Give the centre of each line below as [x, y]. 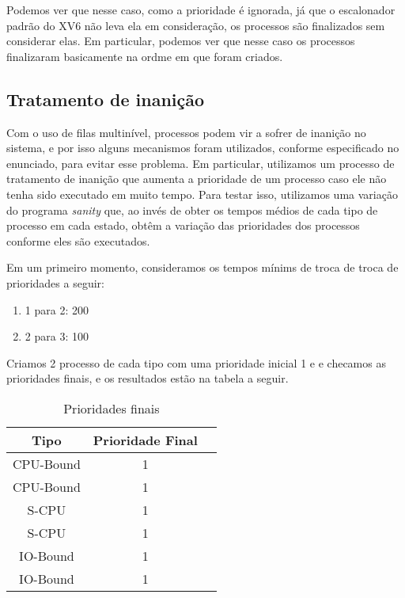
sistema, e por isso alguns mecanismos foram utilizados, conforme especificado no [203, 148]
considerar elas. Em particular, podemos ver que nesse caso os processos [181, 41]
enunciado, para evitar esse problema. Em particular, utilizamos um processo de [201, 163]
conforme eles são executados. [78, 240]
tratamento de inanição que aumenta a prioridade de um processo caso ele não [197, 179]
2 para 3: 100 [57, 336]
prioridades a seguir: [55, 282]
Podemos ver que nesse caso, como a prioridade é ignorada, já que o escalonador [201, 10]
